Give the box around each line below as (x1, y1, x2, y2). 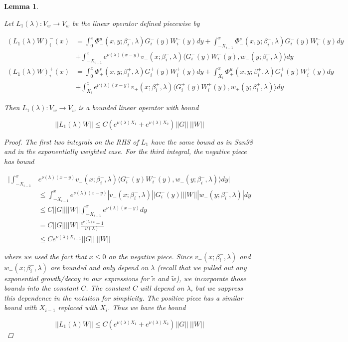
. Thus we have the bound (107, 302, 186, 313)
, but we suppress (190, 283, 243, 293)
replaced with (58, 302, 98, 313)
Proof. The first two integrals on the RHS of (4, 136, 139, 147)
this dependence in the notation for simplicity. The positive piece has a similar (4, 292, 243, 303)
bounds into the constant (4, 283, 79, 293)
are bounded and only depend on (50, 262, 149, 272)
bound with (4, 302, 37, 313)
